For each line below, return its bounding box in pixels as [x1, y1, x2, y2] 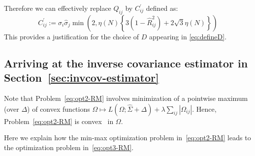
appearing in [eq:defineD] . [149, 31, 227, 41]
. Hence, [192, 103, 217, 114]
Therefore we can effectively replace [4, 3, 111, 13]
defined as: [146, 3, 178, 13]
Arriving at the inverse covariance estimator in [4, 55, 248, 70]
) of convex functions [27, 103, 90, 114]
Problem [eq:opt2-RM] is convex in [4, 116, 114, 126]
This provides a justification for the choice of [4, 31, 139, 41]
